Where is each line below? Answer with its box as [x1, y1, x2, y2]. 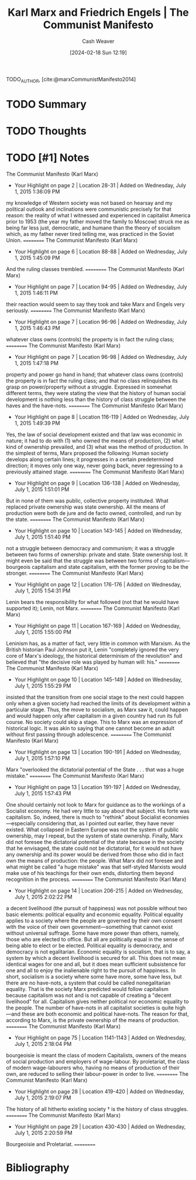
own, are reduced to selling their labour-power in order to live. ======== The [6, 1071, 189, 1078]
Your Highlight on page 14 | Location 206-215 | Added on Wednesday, [14, 887, 183, 894]
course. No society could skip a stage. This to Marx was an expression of [6, 719, 183, 726]
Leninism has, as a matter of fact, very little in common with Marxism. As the [6, 640, 190, 647]
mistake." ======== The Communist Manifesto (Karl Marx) [6, 773, 145, 780]
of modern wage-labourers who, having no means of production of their [6, 1064, 180, 1071]
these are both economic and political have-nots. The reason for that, [21, 1010, 189, 1018]
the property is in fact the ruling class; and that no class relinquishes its [6, 378, 178, 385]
